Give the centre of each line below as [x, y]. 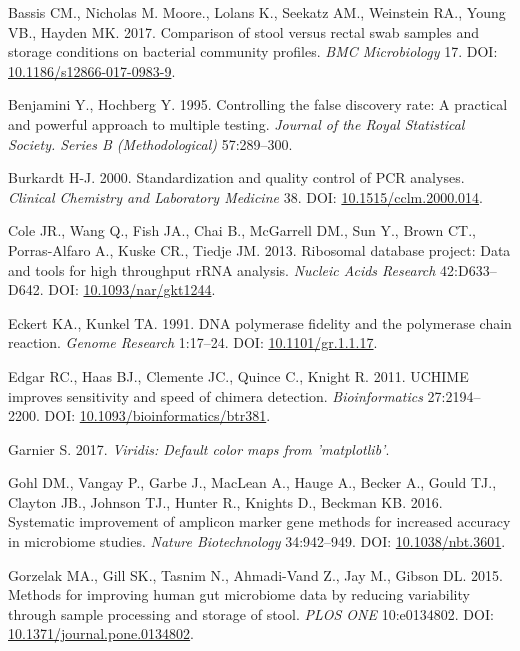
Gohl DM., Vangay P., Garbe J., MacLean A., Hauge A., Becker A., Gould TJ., [252, 482]
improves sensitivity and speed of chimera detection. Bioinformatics [215, 395]
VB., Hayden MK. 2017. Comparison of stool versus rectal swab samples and [243, 31]
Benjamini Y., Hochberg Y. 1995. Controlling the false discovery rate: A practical [258, 104]
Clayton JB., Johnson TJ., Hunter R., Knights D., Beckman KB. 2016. [225, 501]
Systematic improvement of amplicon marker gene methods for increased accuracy [259, 521]
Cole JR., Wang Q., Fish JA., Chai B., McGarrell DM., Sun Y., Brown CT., [242, 230]
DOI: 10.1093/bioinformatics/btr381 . [157, 415]
